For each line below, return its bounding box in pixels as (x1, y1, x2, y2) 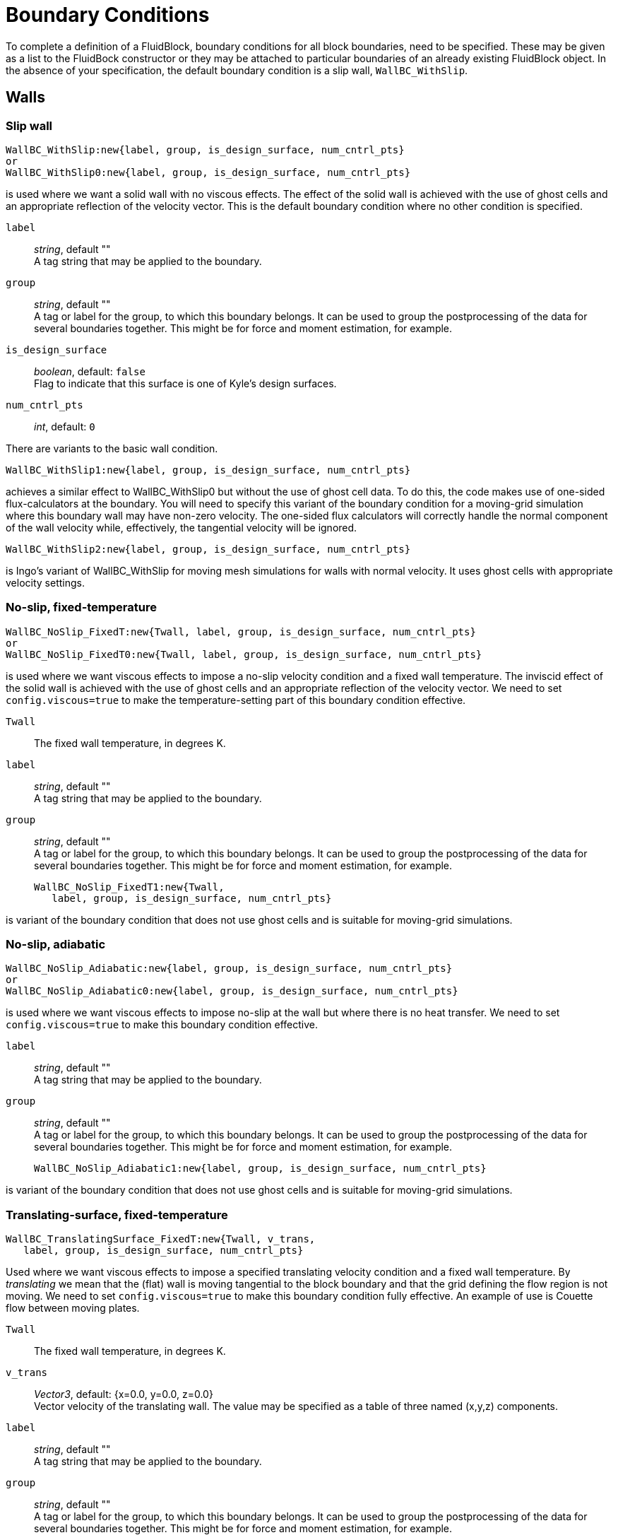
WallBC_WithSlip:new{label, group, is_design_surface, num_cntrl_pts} (6, 143, 405, 155)
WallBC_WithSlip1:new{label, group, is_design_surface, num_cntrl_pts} (6, 464, 411, 476)
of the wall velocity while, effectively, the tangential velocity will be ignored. (6, 521, 357, 534)
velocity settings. (6, 576, 85, 589)
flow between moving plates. (6, 1302, 140, 1315)
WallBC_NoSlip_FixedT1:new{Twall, (34, 881, 225, 893)
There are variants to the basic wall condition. (6, 442, 218, 454)
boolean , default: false (34, 365, 145, 377)
